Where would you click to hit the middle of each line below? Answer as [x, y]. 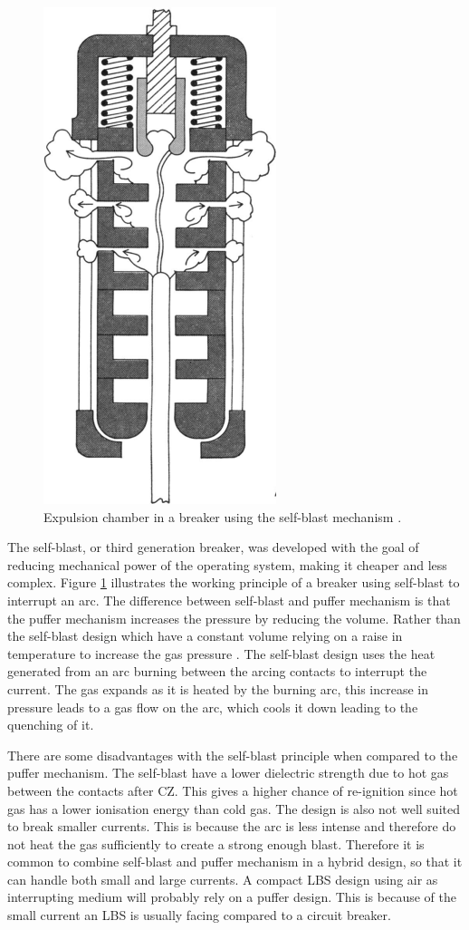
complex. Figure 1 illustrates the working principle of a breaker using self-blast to [234, 582]
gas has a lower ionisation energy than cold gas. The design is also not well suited [234, 808]
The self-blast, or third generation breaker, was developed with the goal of [213, 547]
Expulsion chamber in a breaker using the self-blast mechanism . [223, 516]
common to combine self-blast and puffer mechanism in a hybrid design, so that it [235, 862]
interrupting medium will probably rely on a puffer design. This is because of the [232, 897]
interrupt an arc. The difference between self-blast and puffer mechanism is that [229, 600]
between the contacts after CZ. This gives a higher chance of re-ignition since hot [233, 790]
